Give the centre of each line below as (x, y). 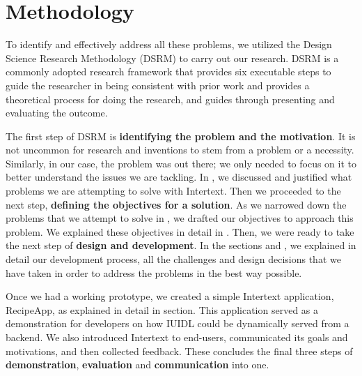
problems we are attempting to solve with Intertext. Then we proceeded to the (173, 191)
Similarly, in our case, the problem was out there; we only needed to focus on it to (181, 163)
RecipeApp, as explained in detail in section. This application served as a (162, 309)
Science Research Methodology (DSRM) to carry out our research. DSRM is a (172, 58)
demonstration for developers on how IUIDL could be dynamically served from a (178, 323)
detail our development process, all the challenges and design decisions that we (173, 259)
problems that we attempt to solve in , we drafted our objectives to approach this (180, 218)
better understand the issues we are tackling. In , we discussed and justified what (179, 177)
